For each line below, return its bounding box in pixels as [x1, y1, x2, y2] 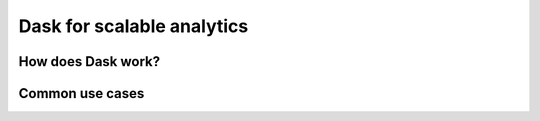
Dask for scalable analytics [18, 15, 249, 37]
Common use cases [18, 85, 145, 102]
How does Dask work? [18, 53, 160, 70]
